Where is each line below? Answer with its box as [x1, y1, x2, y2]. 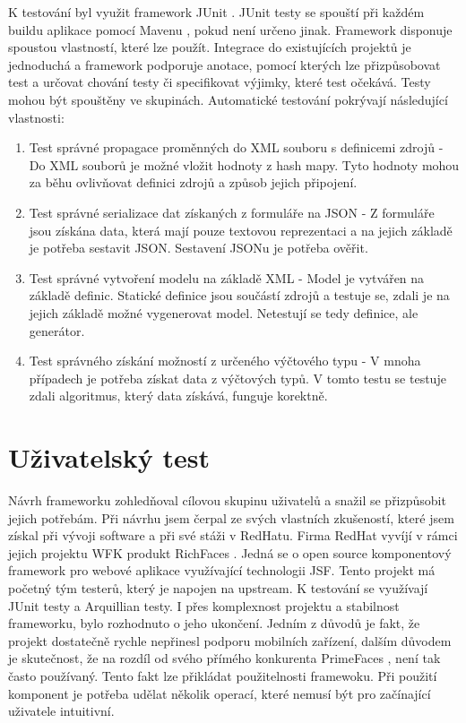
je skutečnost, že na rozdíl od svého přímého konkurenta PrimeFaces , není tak [8, 649, 441, 667]
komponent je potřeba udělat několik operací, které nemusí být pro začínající [8, 684, 431, 702]
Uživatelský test [8, 439, 211, 476]
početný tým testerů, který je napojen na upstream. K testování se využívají [8, 578, 428, 597]
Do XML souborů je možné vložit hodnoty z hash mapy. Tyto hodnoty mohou [29, 155, 460, 174]
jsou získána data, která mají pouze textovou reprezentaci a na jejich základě [29, 220, 453, 239]
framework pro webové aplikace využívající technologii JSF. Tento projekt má [8, 561, 436, 580]
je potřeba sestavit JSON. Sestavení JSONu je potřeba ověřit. [29, 238, 368, 257]
